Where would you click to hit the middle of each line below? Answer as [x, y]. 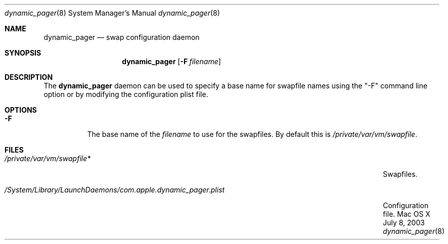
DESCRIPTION [29, 77]
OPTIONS [21, 110]
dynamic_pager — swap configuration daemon [122, 37]
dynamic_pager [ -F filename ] [171, 61]
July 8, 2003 [404, 223]
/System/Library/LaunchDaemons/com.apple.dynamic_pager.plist [115, 190]
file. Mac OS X [407, 214]
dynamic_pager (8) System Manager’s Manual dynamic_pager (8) [112, 13]
